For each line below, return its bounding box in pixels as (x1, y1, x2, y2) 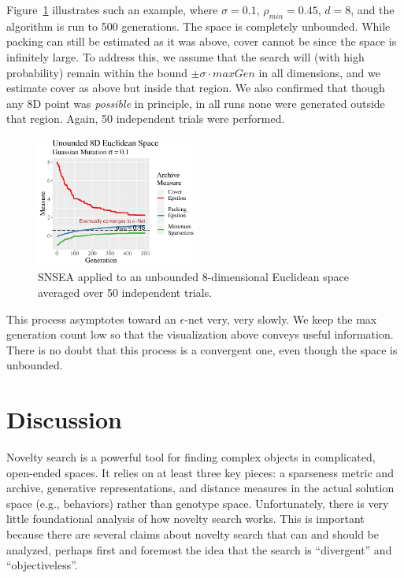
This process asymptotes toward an (6, 310, 176, 327)
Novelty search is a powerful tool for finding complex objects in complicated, (6, 449, 376, 465)
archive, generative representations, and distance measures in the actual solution (6, 480, 395, 496)
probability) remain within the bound (6, 64, 187, 80)
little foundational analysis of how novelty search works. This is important (6, 510, 365, 527)
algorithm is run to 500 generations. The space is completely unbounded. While (6, 17, 391, 34)
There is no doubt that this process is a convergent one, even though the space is (6, 341, 398, 358)
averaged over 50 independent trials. (38, 283, 213, 300)
